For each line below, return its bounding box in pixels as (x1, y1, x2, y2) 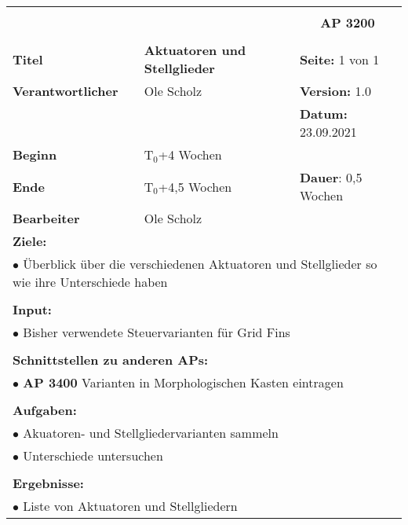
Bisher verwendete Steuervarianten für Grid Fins (23, 323, 290, 341)
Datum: (299, 105, 348, 123)
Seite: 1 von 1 (299, 50, 380, 68)
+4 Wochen (158, 145, 222, 163)
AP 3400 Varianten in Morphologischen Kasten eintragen (23, 373, 344, 391)
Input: (13, 300, 52, 318)
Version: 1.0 (299, 82, 371, 100)
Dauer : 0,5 (299, 168, 362, 186)
